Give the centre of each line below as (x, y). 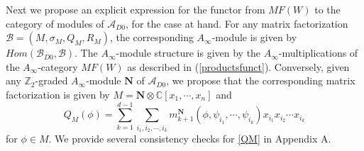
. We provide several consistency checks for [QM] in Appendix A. (190, 139)
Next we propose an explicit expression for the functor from (136, 9)
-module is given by (254, 37)
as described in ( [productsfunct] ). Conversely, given (238, 66)
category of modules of (55, 23)
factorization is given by (58, 94)
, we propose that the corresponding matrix (261, 80)
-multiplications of (318, 53)
